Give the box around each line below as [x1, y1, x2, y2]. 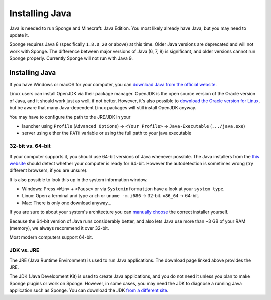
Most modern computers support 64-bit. [9, 234, 93, 240]
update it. [9, 32, 29, 38]
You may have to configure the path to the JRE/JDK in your [9, 114, 131, 120]
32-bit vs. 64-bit [9, 143, 51, 150]
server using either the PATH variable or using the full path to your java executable [22, 130, 192, 136]
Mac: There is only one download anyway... [22, 200, 112, 206]
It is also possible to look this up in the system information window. [9, 176, 148, 183]
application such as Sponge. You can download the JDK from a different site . [9, 287, 169, 293]
